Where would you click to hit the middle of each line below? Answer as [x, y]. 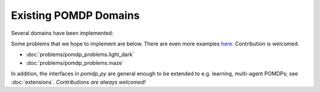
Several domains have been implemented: [62, 33]
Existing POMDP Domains [75, 15]
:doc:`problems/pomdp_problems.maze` [75, 63]
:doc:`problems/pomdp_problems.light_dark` [80, 55]
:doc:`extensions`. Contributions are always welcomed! [79, 82]
